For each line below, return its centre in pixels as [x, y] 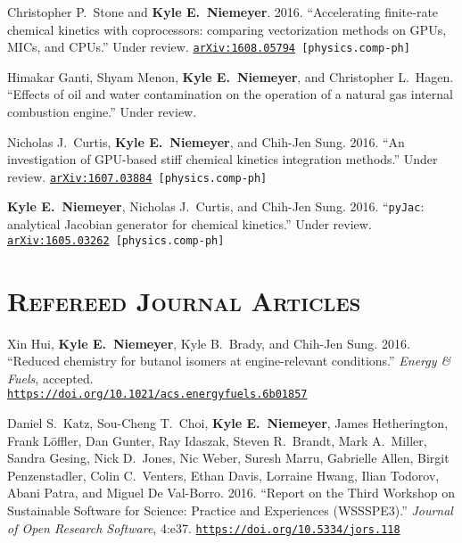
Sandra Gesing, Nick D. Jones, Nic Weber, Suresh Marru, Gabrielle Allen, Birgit [228, 458]
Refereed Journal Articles [184, 300]
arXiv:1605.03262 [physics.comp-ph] [116, 240]
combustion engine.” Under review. [102, 112]
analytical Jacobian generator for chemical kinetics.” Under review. [190, 224]
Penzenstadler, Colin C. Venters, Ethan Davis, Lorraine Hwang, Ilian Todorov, [223, 475]
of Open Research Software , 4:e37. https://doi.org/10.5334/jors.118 [204, 527]
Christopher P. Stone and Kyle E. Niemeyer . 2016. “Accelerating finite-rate [223, 12]
